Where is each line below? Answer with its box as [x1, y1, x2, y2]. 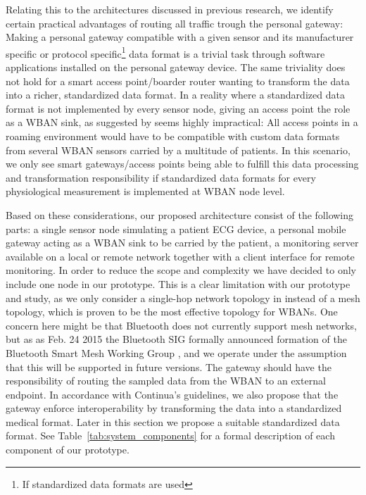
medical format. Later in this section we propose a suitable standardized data [6, 414, 340, 429]
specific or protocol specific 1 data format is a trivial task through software [6, 44, 325, 61]
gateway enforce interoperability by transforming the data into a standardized [6, 401, 342, 415]
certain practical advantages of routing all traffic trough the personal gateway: [6, 15, 343, 30]
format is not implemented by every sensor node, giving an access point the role [6, 101, 351, 115]
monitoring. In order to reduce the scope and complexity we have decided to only [6, 263, 356, 277]
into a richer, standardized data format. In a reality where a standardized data [6, 87, 345, 102]
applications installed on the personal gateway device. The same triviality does [6, 60, 346, 75]
